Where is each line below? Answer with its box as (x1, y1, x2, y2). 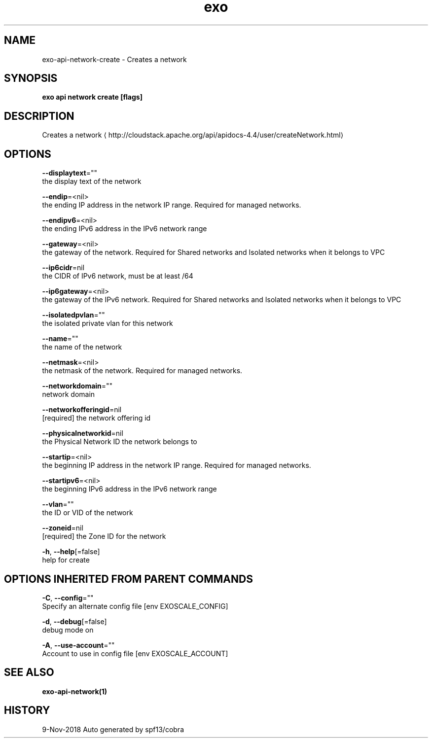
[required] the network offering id (42, 414, 151, 423)
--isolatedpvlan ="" (42, 311, 105, 319)
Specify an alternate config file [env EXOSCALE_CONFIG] (42, 601, 228, 610)
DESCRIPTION (4, 109, 74, 122)
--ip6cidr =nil (42, 263, 85, 272)
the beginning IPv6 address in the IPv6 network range (42, 485, 217, 494)
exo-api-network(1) (42, 687, 108, 696)
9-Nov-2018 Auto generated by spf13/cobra (42, 725, 184, 734)
